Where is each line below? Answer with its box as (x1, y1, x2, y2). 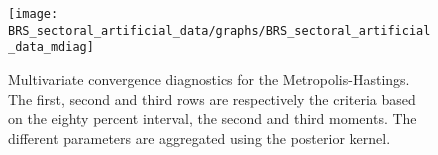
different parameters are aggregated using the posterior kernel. (8, 127, 391, 148)
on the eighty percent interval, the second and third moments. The (8, 108, 417, 129)
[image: (8, 7, 59, 21)
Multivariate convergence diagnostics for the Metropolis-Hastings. (8, 68, 410, 89)
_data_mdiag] (8, 40, 94, 55)
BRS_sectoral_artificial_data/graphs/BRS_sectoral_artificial (8, 23, 431, 38)
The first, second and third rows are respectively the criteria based (8, 88, 416, 109)
